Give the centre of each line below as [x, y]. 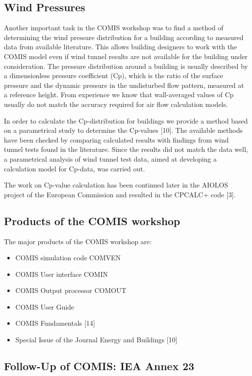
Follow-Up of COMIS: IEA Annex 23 [99, 366]
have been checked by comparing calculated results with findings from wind [116, 139]
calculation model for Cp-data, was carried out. [74, 168]
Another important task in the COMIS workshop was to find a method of [114, 28]
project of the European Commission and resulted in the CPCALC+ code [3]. [120, 194]
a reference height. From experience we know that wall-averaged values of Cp [119, 94]
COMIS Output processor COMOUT [71, 290]
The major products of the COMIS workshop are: [78, 241]
